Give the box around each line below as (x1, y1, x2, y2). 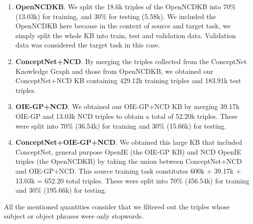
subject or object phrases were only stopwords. (4, 211, 144, 221)
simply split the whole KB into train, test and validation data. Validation (15, 30, 236, 40)
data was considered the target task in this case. (15, 40, 160, 50)
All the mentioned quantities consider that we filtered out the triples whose (4, 201, 230, 211)
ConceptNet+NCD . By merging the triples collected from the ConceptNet (15, 56, 247, 66)
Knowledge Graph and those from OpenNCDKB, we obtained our (15, 66, 213, 76)
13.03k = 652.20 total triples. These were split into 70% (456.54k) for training (15, 175, 250, 185)
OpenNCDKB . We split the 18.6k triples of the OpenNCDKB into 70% (15, 1, 236, 11)
